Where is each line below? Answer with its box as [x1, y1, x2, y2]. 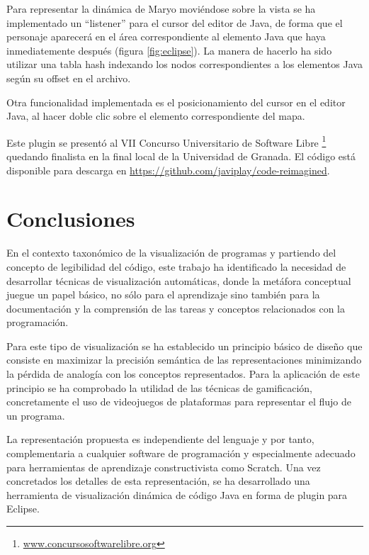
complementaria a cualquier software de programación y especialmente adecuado [6, 446, 356, 461]
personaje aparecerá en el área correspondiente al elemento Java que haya [6, 29, 326, 44]
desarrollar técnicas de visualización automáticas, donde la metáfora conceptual [6, 273, 351, 288]
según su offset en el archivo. [6, 70, 131, 85]
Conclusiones [6, 204, 135, 233]
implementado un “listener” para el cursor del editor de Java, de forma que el [6, 15, 343, 30]
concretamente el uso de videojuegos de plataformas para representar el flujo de [6, 394, 352, 409]
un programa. [6, 408, 65, 422]
